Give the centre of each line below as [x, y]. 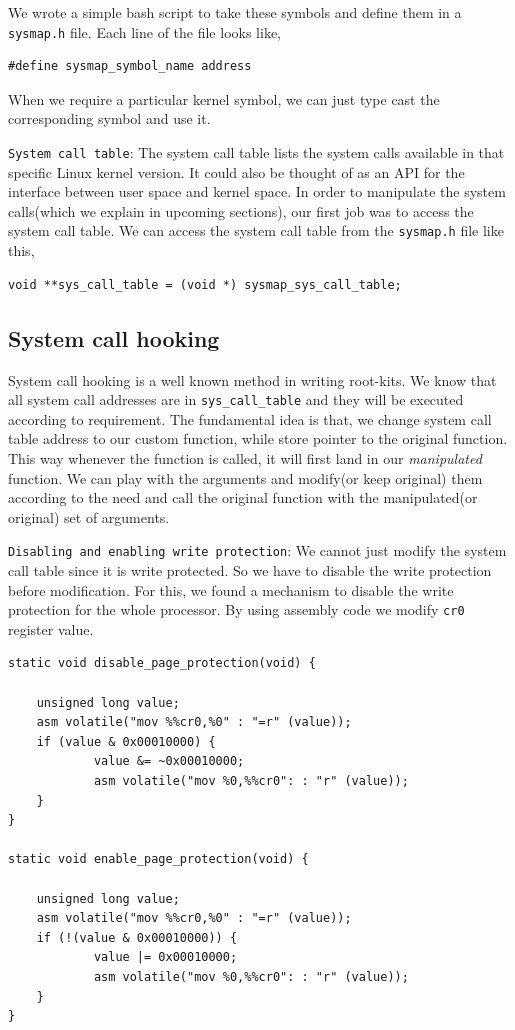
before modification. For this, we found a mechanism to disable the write [231, 589]
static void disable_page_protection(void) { [162, 663]
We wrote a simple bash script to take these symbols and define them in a [235, 12]
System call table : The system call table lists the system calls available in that [256, 152]
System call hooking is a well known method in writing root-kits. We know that [252, 379]
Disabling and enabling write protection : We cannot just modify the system [257, 550]
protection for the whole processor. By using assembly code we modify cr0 [236, 609]
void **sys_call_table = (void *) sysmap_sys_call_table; [205, 284]
